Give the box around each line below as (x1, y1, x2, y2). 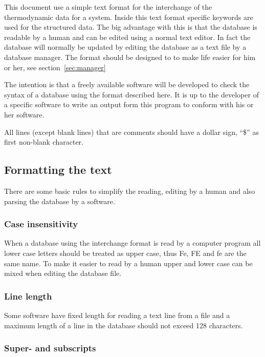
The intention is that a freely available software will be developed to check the (4, 79, 250, 90)
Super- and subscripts (4, 342, 96, 354)
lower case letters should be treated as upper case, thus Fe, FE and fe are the (4, 247, 247, 258)
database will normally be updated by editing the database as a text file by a (4, 42, 247, 52)
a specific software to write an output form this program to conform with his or (4, 99, 254, 110)
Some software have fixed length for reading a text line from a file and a (4, 309, 230, 320)
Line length (4, 289, 52, 302)
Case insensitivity (4, 217, 78, 230)
